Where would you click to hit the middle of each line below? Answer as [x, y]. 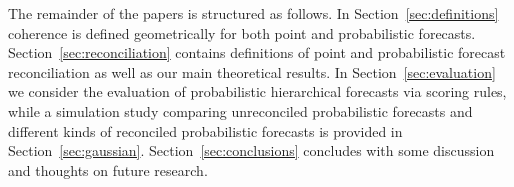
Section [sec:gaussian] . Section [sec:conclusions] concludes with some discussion [251, 150]
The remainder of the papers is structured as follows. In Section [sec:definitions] [253, 13]
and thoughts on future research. [108, 169]
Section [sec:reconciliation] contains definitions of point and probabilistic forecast [257, 52]
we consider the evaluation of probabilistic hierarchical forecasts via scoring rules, [257, 91]
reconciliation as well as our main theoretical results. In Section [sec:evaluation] [252, 71]
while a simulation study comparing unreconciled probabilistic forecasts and [240, 110]
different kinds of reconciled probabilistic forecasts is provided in [205, 130]
